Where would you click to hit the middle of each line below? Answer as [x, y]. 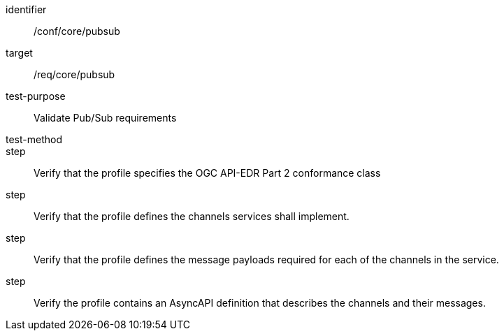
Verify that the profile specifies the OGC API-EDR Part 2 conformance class [207, 173]
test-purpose [36, 96]
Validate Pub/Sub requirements [105, 118]
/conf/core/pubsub [77, 31]
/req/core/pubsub [74, 74]
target [19, 53]
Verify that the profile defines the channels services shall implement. [192, 216]
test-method [34, 139]
